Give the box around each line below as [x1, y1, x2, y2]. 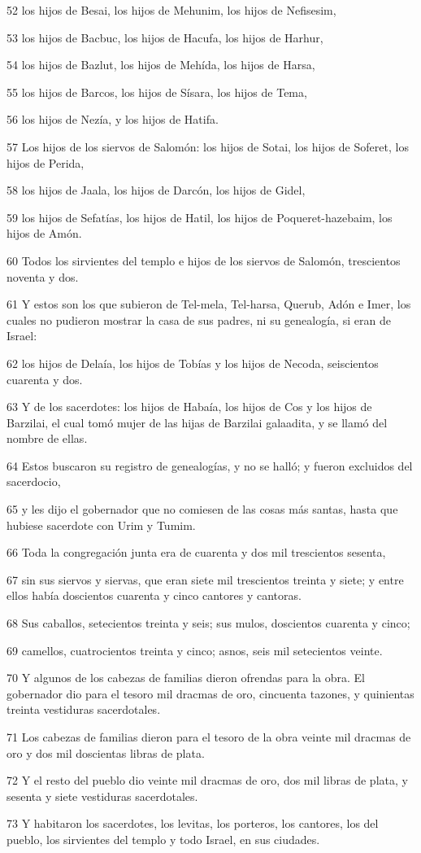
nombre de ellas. [7, 430, 88, 447]
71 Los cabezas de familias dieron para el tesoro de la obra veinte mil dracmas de [7, 728, 411, 745]
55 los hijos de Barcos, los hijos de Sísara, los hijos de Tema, [7, 83, 307, 100]
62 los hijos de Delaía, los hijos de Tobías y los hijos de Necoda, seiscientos [7, 354, 379, 371]
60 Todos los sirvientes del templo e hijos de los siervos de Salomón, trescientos [7, 252, 401, 269]
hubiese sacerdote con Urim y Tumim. [7, 516, 196, 533]
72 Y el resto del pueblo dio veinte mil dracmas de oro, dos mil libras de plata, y [7, 772, 408, 789]
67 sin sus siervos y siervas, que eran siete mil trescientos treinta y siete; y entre [7, 571, 404, 588]
